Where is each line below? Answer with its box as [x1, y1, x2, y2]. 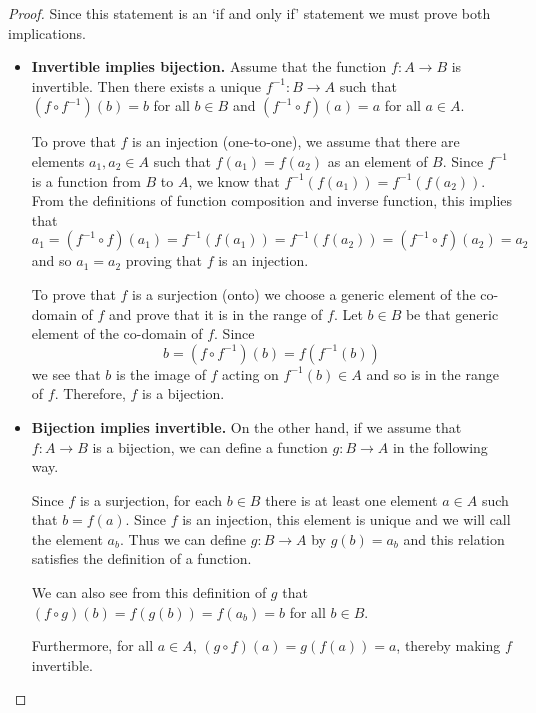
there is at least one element [265, 489, 438, 510]
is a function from [31, 170, 141, 191]
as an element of [327, 150, 428, 171]
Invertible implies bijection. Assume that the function [31, 56, 387, 77]
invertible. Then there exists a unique [31, 75, 262, 96]
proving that [125, 250, 203, 271]
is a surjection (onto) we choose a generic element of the [132, 283, 476, 304]
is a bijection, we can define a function [92, 436, 328, 457]
